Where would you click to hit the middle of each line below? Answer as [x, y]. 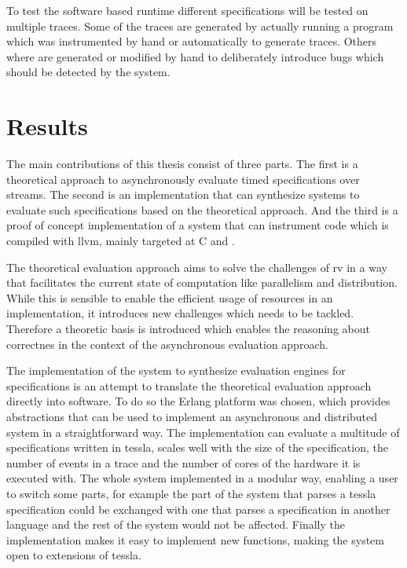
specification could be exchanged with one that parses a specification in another [198, 509]
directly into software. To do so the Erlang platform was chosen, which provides [198, 401]
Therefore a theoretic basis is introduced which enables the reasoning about [188, 329]
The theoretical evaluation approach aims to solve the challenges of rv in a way [197, 267]
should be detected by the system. [88, 72]
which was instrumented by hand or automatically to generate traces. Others [192, 41]
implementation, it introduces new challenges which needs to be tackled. [180, 313]
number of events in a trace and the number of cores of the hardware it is [183, 462]
